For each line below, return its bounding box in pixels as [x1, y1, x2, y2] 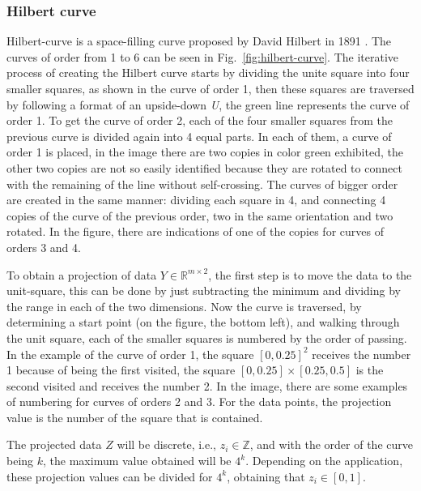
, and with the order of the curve [249, 436, 413, 453]
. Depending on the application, [245, 452, 403, 469]
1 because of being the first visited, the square [6, 361, 236, 378]
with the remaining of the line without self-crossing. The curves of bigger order [6, 175, 398, 192]
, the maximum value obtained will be [43, 452, 232, 469]
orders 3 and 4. [6, 238, 81, 255]
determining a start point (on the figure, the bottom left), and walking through [6, 314, 400, 331]
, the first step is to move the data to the [208, 266, 412, 283]
